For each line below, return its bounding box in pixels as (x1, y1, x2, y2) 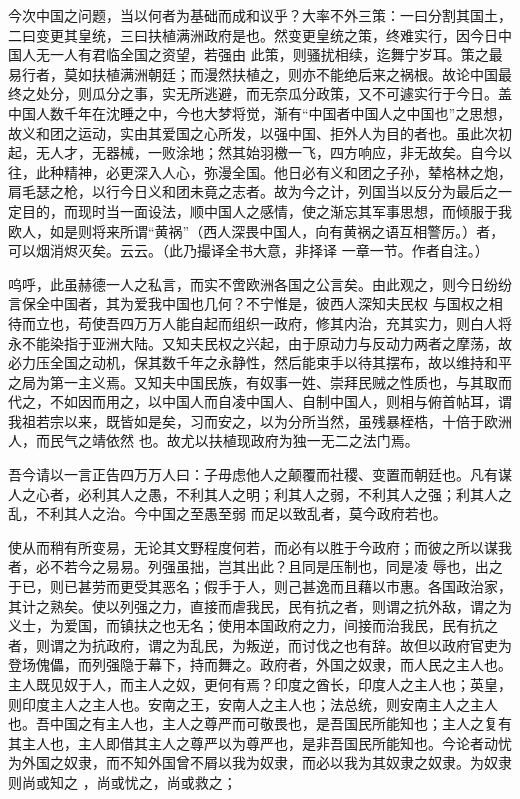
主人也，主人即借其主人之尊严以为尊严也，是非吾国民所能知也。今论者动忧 (21, 732, 512, 753)
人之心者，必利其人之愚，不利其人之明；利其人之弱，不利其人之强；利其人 (8, 483, 498, 504)
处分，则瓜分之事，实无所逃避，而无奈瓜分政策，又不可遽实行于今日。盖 (35, 83, 512, 104)
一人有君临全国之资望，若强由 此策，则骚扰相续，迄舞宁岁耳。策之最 (49, 44, 503, 65)
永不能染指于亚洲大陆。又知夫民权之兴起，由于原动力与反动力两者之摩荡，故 (8, 332, 512, 353)
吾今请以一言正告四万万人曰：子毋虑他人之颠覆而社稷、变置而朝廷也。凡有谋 (8, 464, 512, 485)
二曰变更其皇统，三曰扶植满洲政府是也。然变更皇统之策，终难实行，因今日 (8, 24, 498, 45)
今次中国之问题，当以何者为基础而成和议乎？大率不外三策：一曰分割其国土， (8, 5, 512, 25)
